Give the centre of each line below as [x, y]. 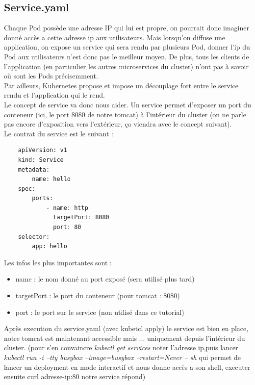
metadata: [34, 169]
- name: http [67, 208]
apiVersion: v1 [42, 150]
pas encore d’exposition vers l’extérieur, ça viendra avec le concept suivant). [118, 124]
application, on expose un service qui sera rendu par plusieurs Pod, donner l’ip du [127, 47]
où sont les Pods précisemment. [51, 76]
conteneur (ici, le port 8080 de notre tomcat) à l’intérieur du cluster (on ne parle [125, 114]
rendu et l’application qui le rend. [54, 95]
